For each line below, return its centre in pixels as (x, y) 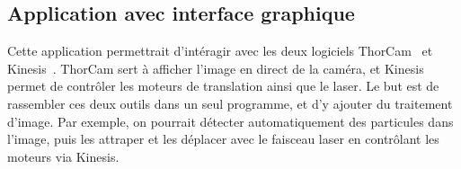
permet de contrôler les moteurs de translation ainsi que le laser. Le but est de (223, 86)
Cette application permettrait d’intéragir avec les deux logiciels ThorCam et (220, 51)
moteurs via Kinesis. (63, 156)
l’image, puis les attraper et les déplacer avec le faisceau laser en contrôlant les (223, 139)
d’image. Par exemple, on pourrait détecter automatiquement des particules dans (230, 121)
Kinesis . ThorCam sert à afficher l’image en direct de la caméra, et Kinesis (216, 68)
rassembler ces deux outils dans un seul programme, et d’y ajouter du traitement (230, 103)
